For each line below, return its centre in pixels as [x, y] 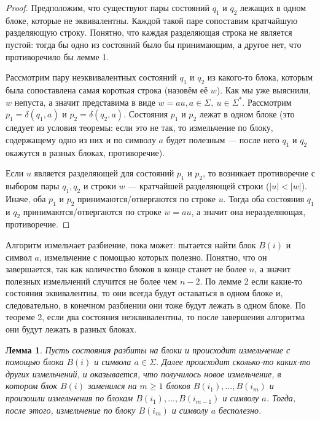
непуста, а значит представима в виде [85, 102]
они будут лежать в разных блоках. [71, 329]
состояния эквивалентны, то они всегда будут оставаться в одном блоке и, [144, 293]
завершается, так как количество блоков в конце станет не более [126, 269]
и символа [113, 362]
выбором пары [33, 185]
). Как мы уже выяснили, [263, 89]
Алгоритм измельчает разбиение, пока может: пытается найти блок [131, 244]
